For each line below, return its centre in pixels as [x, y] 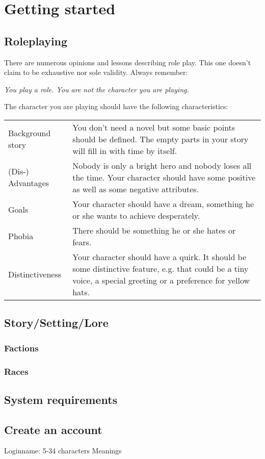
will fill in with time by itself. [125, 150]
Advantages [29, 183]
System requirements [61, 399]
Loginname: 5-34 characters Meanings [63, 451]
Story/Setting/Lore [56, 323]
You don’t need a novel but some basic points [154, 127]
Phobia [21, 236]
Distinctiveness [35, 274]
